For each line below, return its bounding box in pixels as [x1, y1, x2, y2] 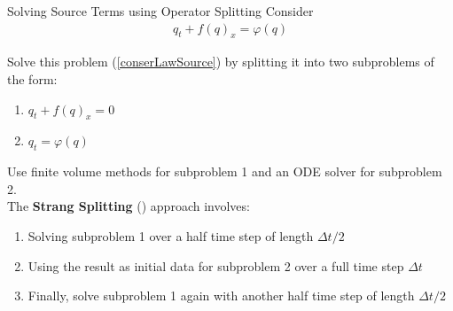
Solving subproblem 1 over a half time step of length [27, 226, 314, 245]
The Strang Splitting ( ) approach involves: [7, 197, 250, 215]
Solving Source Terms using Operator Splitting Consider [7, 2, 314, 19]
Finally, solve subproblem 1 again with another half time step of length [27, 286, 415, 305]
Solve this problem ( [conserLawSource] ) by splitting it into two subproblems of [7, 52, 434, 71]
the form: [7, 70, 58, 89]
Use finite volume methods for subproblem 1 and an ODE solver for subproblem [7, 162, 442, 181]
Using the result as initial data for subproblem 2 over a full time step [27, 256, 404, 275]
